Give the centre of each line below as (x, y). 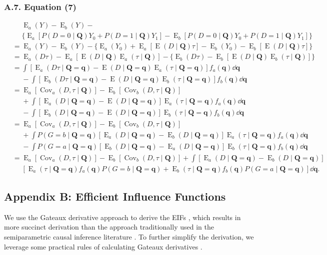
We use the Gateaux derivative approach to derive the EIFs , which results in (122, 217)
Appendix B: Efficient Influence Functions (115, 196)
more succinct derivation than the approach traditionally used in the (109, 227)
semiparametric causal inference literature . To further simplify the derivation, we (129, 237)
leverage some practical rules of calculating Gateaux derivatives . (103, 246)
